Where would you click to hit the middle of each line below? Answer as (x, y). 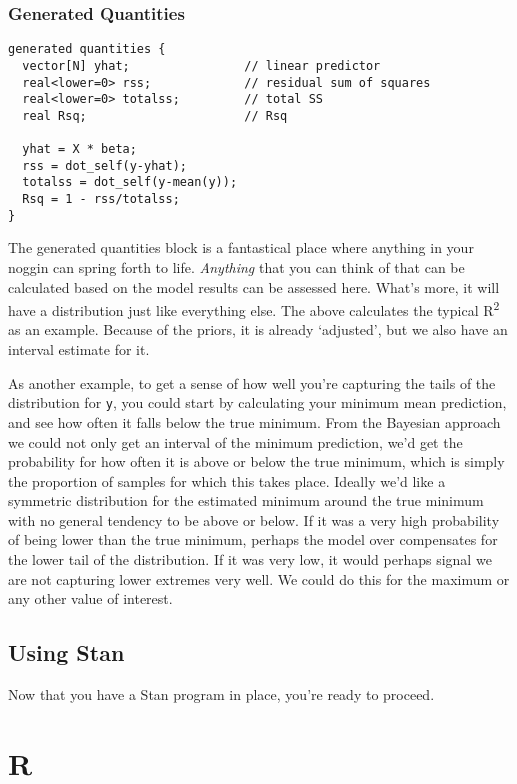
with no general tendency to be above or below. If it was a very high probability (254, 519)
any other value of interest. (90, 598)
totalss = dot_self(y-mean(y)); (130, 182)
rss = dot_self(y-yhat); (104, 165)
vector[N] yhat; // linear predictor (201, 65)
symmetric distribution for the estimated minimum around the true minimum (246, 500)
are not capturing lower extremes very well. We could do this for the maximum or (259, 578)
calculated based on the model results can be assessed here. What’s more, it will (254, 286)
